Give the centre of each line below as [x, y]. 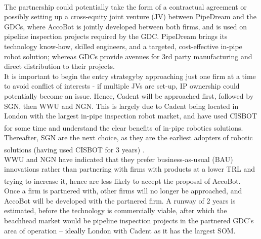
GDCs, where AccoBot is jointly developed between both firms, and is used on [126, 26]
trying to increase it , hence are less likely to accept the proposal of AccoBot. [122, 181]
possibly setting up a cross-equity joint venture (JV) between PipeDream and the [130, 16]
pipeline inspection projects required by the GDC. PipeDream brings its [116, 36]
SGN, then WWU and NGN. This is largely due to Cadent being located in [121, 106]
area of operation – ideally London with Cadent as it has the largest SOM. [120, 230]
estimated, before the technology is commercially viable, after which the [116, 210]
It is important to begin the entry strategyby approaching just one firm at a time [130, 76]
